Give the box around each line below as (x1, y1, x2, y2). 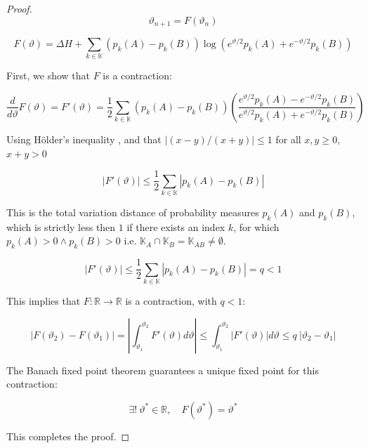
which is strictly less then (6, 219, 116, 234)
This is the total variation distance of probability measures (6, 204, 259, 219)
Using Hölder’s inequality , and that (6, 131, 162, 146)
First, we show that (6, 68, 90, 83)
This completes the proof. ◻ (6, 428, 130, 443)
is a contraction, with (125, 293, 217, 308)
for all (275, 131, 301, 146)
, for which (233, 219, 280, 234)
